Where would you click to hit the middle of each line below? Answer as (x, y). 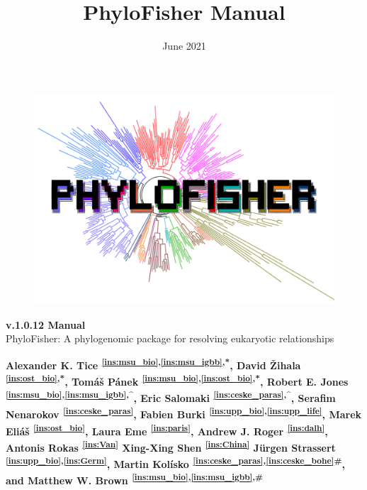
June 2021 (184, 46)
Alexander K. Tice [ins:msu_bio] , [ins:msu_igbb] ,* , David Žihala (153, 364)
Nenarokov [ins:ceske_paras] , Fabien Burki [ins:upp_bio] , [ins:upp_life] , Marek (184, 413)
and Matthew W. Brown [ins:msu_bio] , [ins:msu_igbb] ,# (135, 479)
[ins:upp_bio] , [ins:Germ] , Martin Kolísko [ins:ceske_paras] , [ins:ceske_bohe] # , (176, 463)
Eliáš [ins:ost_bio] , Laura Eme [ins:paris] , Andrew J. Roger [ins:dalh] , (167, 430)
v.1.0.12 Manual (46, 324)
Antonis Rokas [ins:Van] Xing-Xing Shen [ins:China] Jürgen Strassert (171, 446)
